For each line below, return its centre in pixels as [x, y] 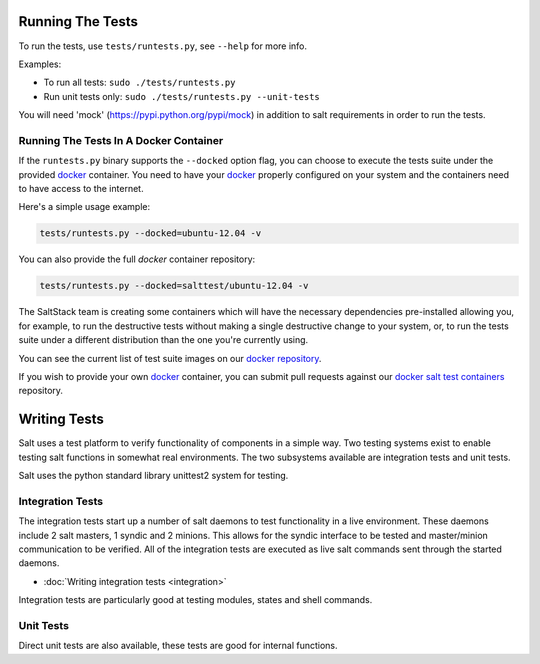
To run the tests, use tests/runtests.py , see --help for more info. [163, 46]
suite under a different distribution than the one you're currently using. [163, 340]
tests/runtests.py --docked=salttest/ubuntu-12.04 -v [174, 286]
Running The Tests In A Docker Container [121, 140]
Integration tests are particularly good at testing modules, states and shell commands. [195, 600]
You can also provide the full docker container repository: [137, 259]
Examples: [40, 64]
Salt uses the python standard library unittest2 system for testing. [153, 475]
